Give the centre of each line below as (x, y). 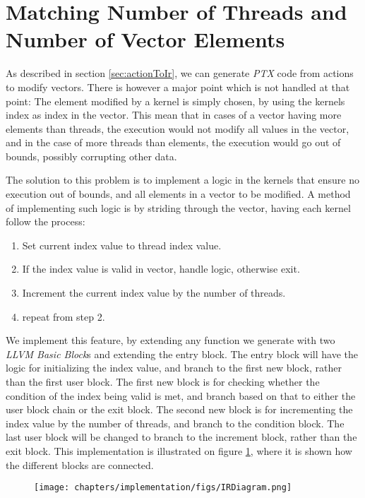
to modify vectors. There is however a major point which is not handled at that (178, 87)
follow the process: (46, 221)
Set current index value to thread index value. (122, 245)
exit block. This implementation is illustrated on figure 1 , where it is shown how (179, 450)
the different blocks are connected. (80, 464)
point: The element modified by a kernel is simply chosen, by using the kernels (175, 101)
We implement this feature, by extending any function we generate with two (170, 340)
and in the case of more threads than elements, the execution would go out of (173, 142)
